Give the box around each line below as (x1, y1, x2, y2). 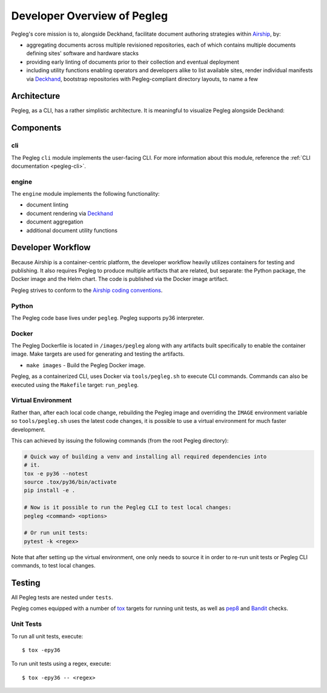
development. (11, 426, 45, 433)
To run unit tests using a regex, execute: (11, 660, 111, 668)
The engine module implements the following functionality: (11, 190, 160, 197)
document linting (26, 201, 69, 208)
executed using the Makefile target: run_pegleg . (11, 381, 139, 388)
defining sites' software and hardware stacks (26, 50, 139, 57)
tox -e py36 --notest (24, 470, 88, 477)
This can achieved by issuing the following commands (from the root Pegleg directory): (11, 437, 229, 444)
